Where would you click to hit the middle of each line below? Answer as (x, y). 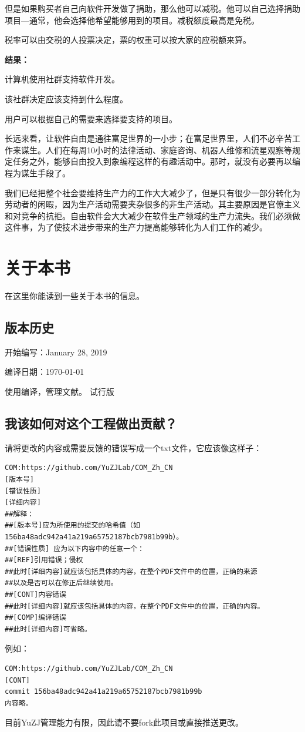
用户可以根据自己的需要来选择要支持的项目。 (91, 118)
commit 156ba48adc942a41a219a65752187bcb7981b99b (104, 692)
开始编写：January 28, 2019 (56, 352)
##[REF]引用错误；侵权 (44, 560)
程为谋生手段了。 (38, 172)
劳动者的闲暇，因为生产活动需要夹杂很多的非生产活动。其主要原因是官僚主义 (152, 204)
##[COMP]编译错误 (35, 618)
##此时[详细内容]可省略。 (48, 629)
